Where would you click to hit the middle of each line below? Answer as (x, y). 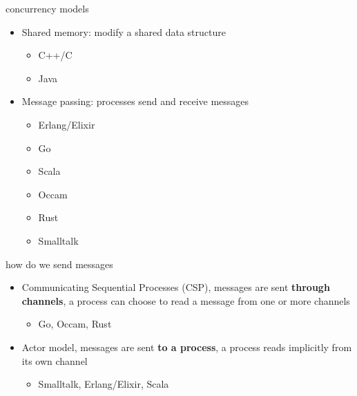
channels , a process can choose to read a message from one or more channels (186, 300)
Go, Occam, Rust (75, 324)
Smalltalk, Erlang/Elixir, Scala (104, 384)
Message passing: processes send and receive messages (135, 101)
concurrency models (47, 8)
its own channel (55, 360)
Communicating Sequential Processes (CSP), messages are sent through (176, 287)
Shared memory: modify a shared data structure (124, 31)
